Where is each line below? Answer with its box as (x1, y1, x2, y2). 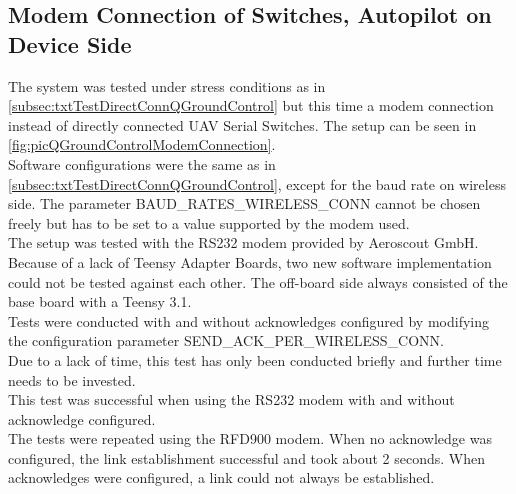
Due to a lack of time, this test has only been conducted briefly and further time (8, 349, 502, 370)
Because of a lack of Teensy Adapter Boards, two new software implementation (8, 251, 492, 272)
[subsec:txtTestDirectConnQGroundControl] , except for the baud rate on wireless (8, 173, 506, 194)
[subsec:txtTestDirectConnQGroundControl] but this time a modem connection (8, 95, 494, 116)
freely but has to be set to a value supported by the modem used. (8, 212, 410, 233)
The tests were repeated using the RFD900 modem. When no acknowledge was (8, 428, 492, 449)
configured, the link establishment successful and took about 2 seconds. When (8, 447, 485, 468)
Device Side (8, 28, 132, 59)
